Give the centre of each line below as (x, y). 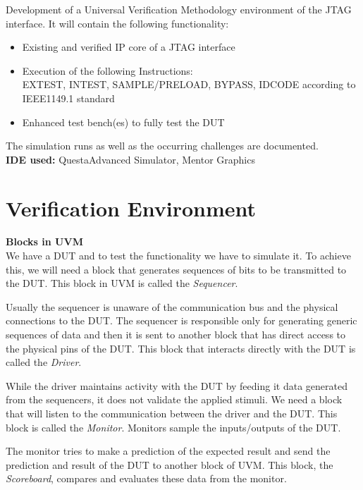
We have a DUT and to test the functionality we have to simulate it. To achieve (178, 256)
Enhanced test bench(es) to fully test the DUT (123, 122)
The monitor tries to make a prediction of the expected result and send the (168, 451)
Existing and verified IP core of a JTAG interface (129, 47)
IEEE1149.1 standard (68, 98)
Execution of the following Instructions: (107, 70)
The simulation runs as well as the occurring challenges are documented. (162, 146)
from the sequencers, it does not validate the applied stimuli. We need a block (174, 399)
